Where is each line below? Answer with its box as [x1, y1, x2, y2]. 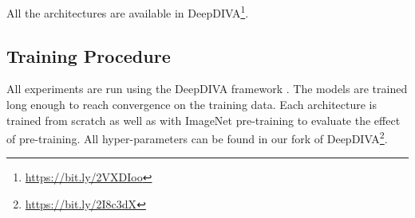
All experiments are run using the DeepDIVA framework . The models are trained [6, 80, 408, 97]
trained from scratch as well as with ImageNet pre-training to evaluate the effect [6, 111, 401, 128]
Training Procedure [6, 43, 171, 68]
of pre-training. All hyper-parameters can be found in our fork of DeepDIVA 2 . [6, 128, 388, 146]
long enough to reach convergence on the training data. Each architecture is [6, 96, 377, 113]
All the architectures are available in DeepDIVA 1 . [6, 2, 249, 21]
